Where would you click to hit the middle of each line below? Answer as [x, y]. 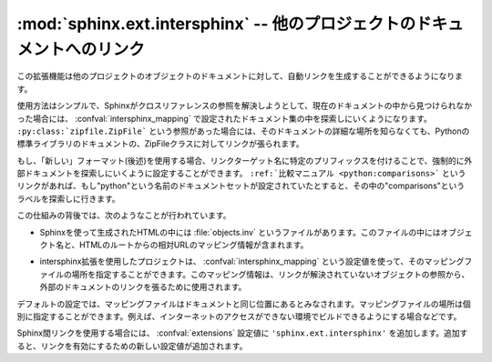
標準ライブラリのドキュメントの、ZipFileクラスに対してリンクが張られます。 [160, 144]
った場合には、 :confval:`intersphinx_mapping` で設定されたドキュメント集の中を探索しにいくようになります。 [224, 118]
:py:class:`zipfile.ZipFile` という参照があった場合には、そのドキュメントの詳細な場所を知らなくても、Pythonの [243, 131]
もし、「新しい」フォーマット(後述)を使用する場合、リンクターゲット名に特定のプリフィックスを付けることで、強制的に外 [245, 160]
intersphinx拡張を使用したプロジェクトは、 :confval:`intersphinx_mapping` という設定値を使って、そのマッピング [252, 261]
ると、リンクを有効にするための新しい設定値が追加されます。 [132, 346]
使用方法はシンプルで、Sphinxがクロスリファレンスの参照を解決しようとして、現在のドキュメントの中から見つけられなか [245, 106]
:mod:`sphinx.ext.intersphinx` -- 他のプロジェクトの [216, 24]
